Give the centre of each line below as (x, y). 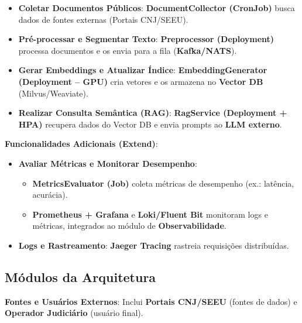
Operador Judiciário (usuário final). (74, 313)
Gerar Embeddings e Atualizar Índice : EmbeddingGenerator (143, 70)
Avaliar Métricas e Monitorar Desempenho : (108, 163)
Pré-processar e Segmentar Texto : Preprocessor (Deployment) (146, 39)
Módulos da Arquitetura (80, 276)
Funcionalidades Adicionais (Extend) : (81, 144)
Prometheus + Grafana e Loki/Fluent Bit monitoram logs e (150, 214)
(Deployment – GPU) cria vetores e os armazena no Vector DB (141, 81)
